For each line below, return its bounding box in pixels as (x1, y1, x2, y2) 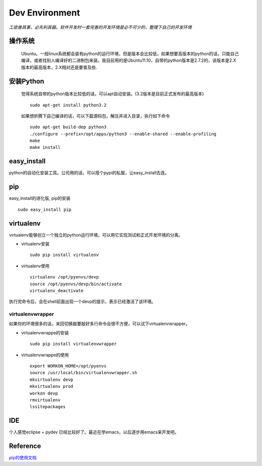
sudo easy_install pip (17, 207, 72, 212)
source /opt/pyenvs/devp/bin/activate (30, 281, 122, 287)
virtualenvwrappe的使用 (21, 352, 69, 358)
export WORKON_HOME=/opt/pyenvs (30, 363, 107, 369)
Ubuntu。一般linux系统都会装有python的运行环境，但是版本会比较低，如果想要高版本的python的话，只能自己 (21, 51, 239, 56)
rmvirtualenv (30, 397, 61, 403)
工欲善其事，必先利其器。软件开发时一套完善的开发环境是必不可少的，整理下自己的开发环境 (9, 24, 192, 30)
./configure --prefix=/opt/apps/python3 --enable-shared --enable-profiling (30, 131, 217, 137)
